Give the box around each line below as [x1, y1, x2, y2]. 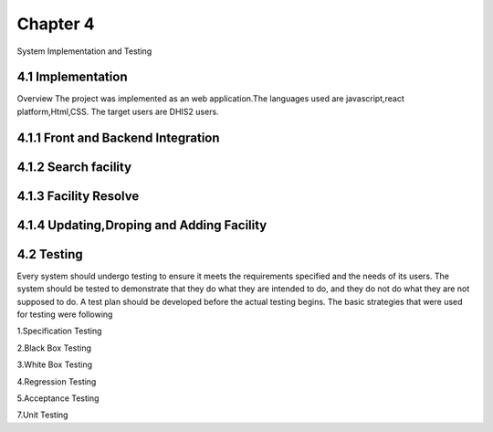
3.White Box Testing [16, 359, 93, 370]
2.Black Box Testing [16, 342, 91, 353]
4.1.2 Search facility [16, 159, 132, 174]
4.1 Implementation [16, 69, 128, 85]
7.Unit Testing [16, 409, 68, 420]
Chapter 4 [16, 14, 95, 34]
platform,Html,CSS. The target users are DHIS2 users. [16, 106, 219, 117]
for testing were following [16, 309, 113, 320]
